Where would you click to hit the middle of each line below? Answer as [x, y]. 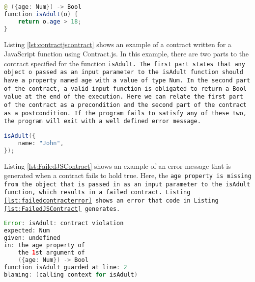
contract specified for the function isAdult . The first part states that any [125, 63]
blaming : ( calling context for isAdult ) [71, 274]
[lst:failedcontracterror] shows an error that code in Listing [111, 201]
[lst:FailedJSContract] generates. [62, 209]
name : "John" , [41, 143]
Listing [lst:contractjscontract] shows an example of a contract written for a [118, 44]
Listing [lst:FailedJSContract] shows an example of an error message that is [117, 166]
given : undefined [32, 238]
